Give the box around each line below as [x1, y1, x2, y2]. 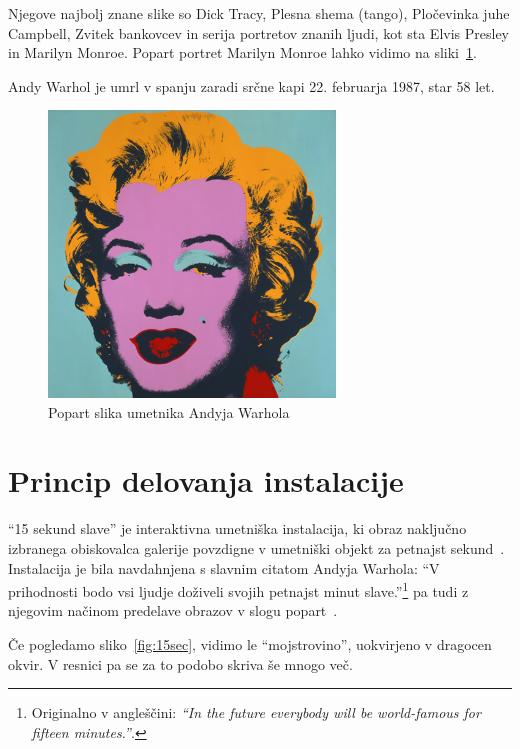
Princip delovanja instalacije [8, 460, 404, 501]
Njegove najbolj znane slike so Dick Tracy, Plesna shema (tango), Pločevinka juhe [8, 3, 510, 23]
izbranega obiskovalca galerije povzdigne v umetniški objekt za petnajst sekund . [8, 537, 505, 558]
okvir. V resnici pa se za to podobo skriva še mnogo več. [8, 653, 353, 674]
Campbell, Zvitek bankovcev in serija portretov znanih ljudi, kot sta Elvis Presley [8, 22, 510, 43]
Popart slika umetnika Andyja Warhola [48, 401, 290, 422]
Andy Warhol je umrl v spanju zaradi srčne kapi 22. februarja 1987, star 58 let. [8, 75, 495, 96]
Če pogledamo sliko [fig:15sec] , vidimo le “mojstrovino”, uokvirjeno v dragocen [8, 634, 492, 654]
